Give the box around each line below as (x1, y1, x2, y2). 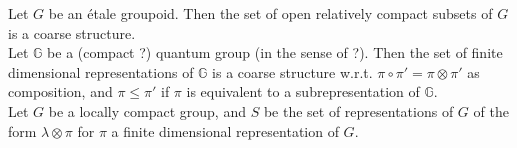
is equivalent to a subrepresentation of (186, 81, 420, 102)
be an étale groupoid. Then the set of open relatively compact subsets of (48, 3, 493, 23)
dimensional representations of (8, 61, 194, 82)
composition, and (8, 81, 113, 102)
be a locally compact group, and (48, 100, 246, 121)
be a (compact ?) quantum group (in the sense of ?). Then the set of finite (47, 42, 503, 63)
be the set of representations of (263, 100, 454, 121)
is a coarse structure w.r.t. (212, 61, 373, 82)
